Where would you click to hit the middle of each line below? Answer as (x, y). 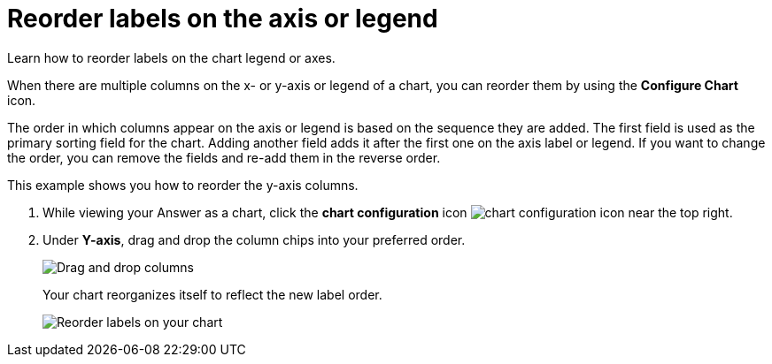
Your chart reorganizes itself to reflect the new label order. (212, 294)
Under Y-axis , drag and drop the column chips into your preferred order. (254, 239)
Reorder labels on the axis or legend (223, 19)
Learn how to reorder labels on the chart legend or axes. (171, 57)
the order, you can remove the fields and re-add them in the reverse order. (224, 157)
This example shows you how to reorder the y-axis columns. (183, 185)
